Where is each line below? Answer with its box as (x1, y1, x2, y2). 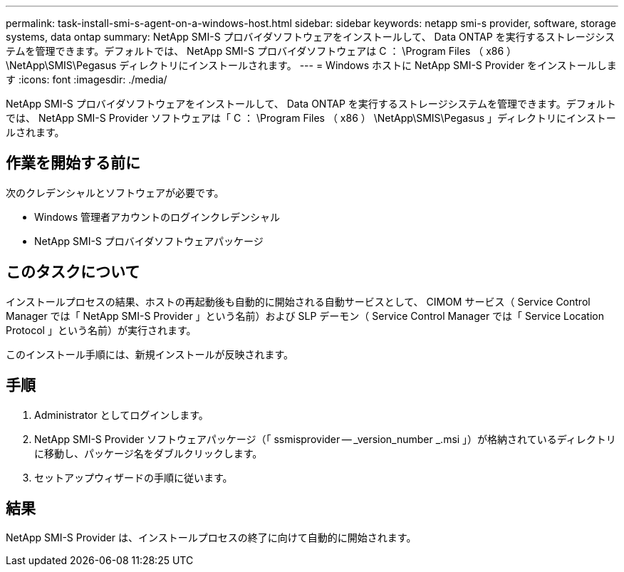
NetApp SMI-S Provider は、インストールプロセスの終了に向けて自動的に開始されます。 (6, 531, 417, 544)
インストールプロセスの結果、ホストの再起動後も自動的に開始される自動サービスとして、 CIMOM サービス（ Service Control (6, 295, 591, 308)
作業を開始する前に (6, 154, 140, 172)
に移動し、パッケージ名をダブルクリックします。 (34, 447, 263, 459)
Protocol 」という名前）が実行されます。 (6, 323, 197, 336)
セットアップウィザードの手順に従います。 (34, 471, 233, 484)
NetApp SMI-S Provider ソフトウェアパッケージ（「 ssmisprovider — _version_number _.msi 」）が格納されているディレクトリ (34, 432, 616, 445)
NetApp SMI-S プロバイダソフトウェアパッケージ (34, 234, 264, 247)
